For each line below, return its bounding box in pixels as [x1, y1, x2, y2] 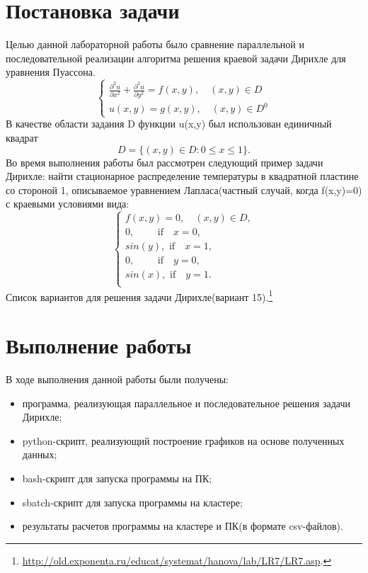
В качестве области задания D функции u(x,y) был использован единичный [6, 116, 332, 131]
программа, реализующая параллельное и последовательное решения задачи [22, 395, 350, 410]
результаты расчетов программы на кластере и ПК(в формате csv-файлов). [22, 518, 343, 533]
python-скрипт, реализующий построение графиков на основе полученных [22, 433, 345, 448]
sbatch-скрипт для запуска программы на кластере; [22, 494, 243, 509]
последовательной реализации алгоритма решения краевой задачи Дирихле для [6, 50, 346, 65]
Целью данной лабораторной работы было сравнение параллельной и [6, 37, 304, 52]
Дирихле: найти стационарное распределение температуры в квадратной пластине [6, 169, 359, 183]
